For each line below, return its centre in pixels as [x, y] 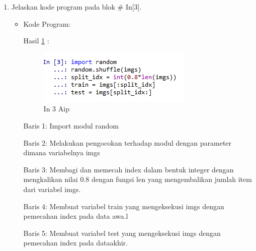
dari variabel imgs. [52, 189]
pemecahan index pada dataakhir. [75, 243]
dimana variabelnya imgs [62, 152]
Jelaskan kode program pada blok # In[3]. [76, 7]
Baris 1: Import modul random [71, 125]
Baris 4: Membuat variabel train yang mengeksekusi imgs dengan [124, 206]
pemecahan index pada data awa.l [76, 216]
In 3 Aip [56, 109]
